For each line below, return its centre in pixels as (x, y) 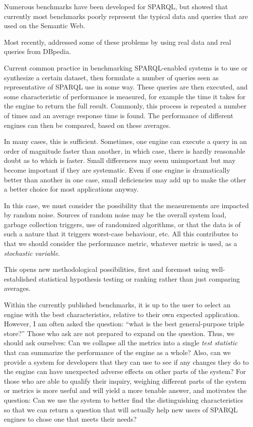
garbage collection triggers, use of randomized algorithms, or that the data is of (122, 224)
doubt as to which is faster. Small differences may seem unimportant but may (120, 160)
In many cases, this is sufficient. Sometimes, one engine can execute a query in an (126, 141)
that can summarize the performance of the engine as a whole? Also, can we (117, 352)
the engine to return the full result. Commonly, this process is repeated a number (125, 106)
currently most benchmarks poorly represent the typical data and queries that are (126, 16)
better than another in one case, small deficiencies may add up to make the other (125, 179)
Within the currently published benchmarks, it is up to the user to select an (117, 305)
